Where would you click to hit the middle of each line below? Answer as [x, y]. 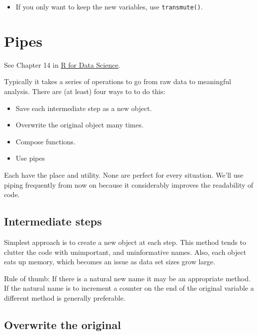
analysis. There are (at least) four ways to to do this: [85, 91]
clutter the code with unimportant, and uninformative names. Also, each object [125, 252]
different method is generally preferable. [65, 297]
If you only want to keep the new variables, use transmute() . [109, 6]
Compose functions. [45, 141]
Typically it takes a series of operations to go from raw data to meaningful [118, 81]
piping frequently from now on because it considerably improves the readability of [129, 184]
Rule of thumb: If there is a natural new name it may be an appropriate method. [127, 278]
